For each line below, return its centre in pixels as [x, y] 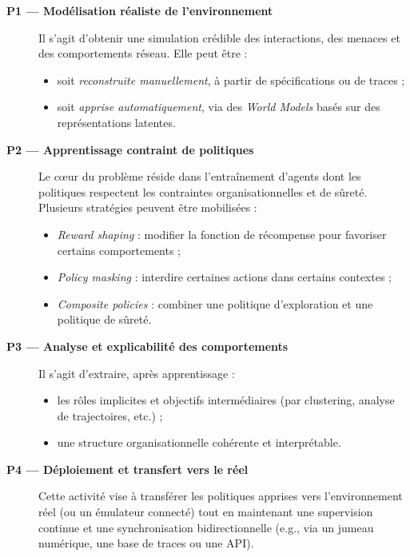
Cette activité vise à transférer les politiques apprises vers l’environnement [221, 496]
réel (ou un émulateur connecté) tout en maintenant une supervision [206, 512]
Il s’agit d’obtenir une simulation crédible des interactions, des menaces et [219, 37]
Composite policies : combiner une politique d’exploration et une [215, 303]
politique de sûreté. [104, 319]
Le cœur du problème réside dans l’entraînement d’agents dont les [200, 176]
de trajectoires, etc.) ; [110, 415]
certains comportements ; [119, 250]
